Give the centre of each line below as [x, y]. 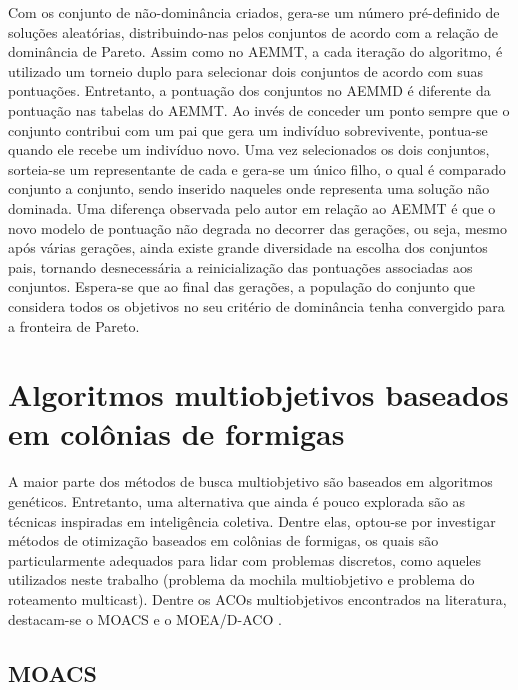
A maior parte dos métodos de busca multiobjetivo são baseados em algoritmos [250, 481]
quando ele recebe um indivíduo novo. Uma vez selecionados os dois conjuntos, [249, 149]
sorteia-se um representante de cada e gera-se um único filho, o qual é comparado [257, 168]
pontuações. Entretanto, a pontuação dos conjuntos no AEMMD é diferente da [249, 90]
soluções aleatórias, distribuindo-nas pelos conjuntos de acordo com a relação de [253, 31]
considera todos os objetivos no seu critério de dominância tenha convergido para [256, 305]
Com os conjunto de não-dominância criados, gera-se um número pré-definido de [254, 12]
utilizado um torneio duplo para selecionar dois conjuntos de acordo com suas [245, 70]
